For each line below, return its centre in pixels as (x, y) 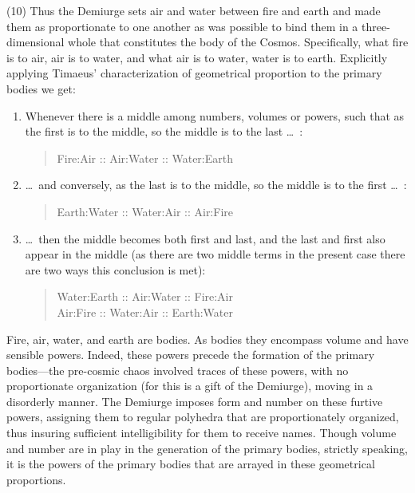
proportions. (36, 479)
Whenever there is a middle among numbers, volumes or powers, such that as (215, 115)
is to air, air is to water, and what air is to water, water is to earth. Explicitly (197, 57)
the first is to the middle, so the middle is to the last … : (164, 131)
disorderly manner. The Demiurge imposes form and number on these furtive (195, 401)
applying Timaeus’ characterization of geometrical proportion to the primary (194, 73)
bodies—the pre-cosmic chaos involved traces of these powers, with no (178, 370)
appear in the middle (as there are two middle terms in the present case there (215, 254)
